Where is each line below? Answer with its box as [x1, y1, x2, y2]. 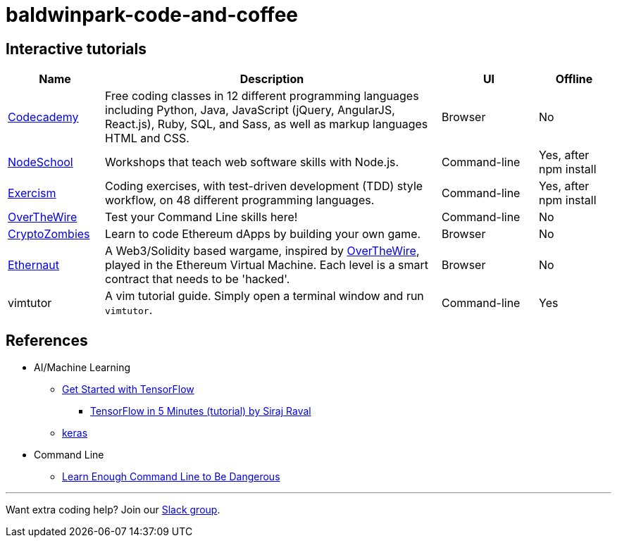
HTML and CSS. [105, 131, 189, 146]
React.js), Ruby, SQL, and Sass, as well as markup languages [105, 117, 428, 132]
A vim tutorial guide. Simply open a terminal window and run [105, 289, 424, 304]
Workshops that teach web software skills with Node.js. [105, 155, 399, 170]
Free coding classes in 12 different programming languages [105, 89, 419, 104]
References [6, 331, 88, 349]
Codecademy [8, 110, 79, 125]
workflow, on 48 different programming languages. [105, 193, 375, 208]
